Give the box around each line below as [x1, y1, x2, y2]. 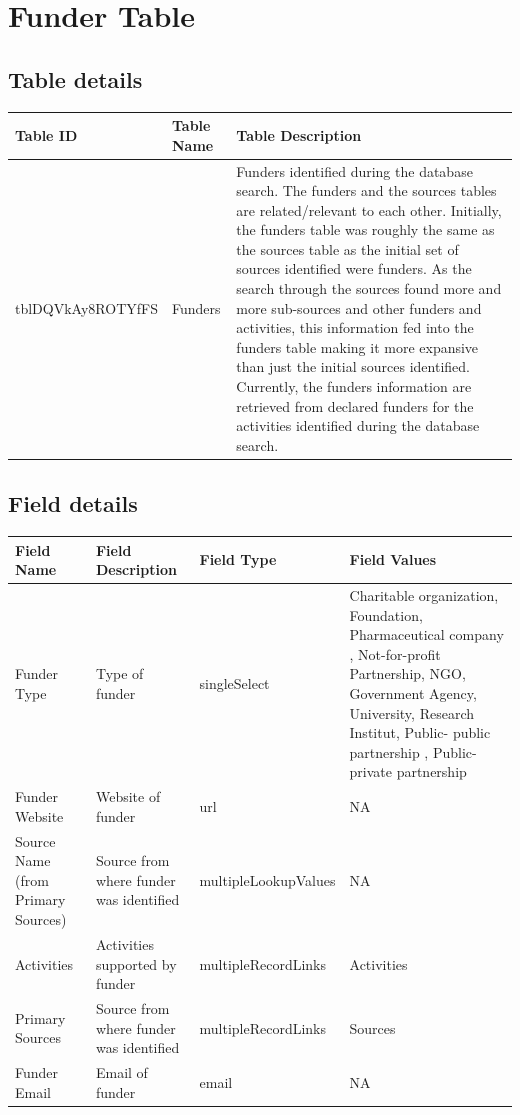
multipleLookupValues [199, 869, 336, 890]
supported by [95, 953, 177, 974]
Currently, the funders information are [236, 376, 472, 397]
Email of [95, 1061, 148, 1082]
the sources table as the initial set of [236, 238, 459, 259]
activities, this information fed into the [236, 317, 474, 338]
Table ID [15, 124, 78, 145]
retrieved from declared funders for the [236, 395, 474, 416]
